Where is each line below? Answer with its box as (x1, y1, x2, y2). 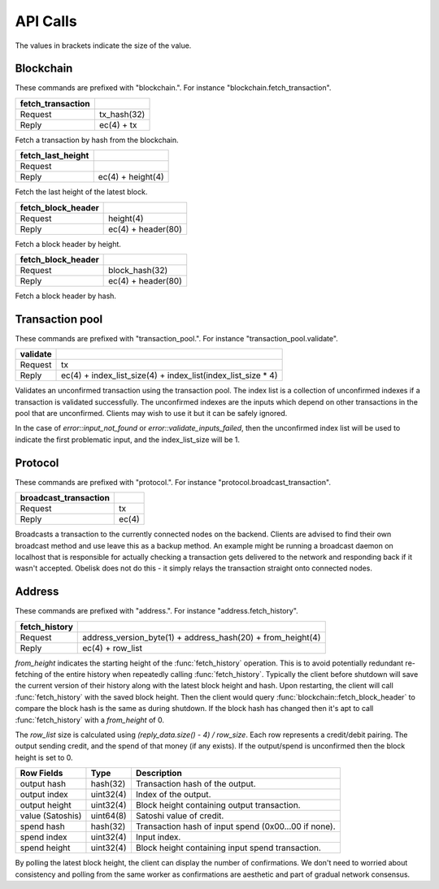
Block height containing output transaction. (135, 800, 301, 811)
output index (20, 789, 68, 800)
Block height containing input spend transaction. (135, 842, 321, 853)
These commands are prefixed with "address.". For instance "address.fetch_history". (15, 606, 298, 616)
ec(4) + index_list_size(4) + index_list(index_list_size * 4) (61, 370, 278, 381)
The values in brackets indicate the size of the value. (15, 41, 192, 50)
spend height (20, 842, 71, 853)
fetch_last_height (20, 150, 89, 162)
